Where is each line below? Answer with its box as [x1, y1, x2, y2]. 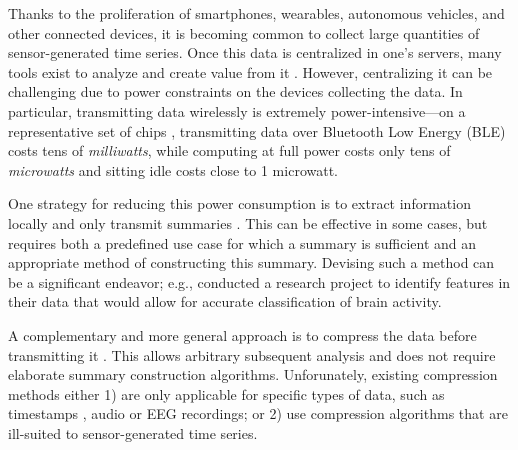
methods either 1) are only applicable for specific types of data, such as [8, 383, 445, 404]
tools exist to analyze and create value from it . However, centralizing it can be [8, 61, 493, 82]
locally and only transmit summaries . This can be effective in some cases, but [8, 212, 488, 233]
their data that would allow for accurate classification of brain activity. [8, 291, 442, 312]
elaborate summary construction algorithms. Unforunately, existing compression [8, 364, 498, 385]
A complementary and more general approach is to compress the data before [8, 324, 477, 345]
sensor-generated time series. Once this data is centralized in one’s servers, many [8, 42, 502, 63]
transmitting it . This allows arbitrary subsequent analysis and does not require [8, 344, 496, 365]
